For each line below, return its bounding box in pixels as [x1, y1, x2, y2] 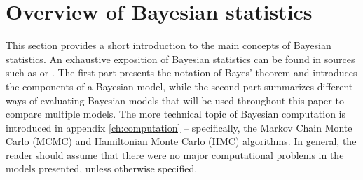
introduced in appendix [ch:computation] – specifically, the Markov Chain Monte [6, 120, 352, 134]
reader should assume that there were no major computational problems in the [6, 147, 344, 162]
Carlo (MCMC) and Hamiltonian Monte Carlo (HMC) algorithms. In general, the [6, 134, 357, 148]
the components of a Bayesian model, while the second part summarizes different [6, 78, 353, 93]
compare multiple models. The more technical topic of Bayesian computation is [6, 106, 346, 121]
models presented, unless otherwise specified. [6, 161, 198, 176]
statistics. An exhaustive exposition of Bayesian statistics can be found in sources [6, 51, 355, 66]
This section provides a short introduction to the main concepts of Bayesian [6, 38, 331, 53]
